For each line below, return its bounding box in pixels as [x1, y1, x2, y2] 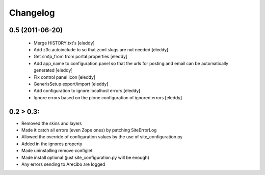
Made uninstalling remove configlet [21, 148, 93, 153]
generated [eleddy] [33, 67, 73, 73]
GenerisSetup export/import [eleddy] [33, 81, 108, 87]
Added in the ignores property [21, 141, 83, 147]
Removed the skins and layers [21, 120, 82, 126]
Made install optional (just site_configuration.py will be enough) [21, 154, 150, 160]
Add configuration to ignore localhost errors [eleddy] [33, 88, 141, 94]
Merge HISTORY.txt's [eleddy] [33, 40, 95, 46]
